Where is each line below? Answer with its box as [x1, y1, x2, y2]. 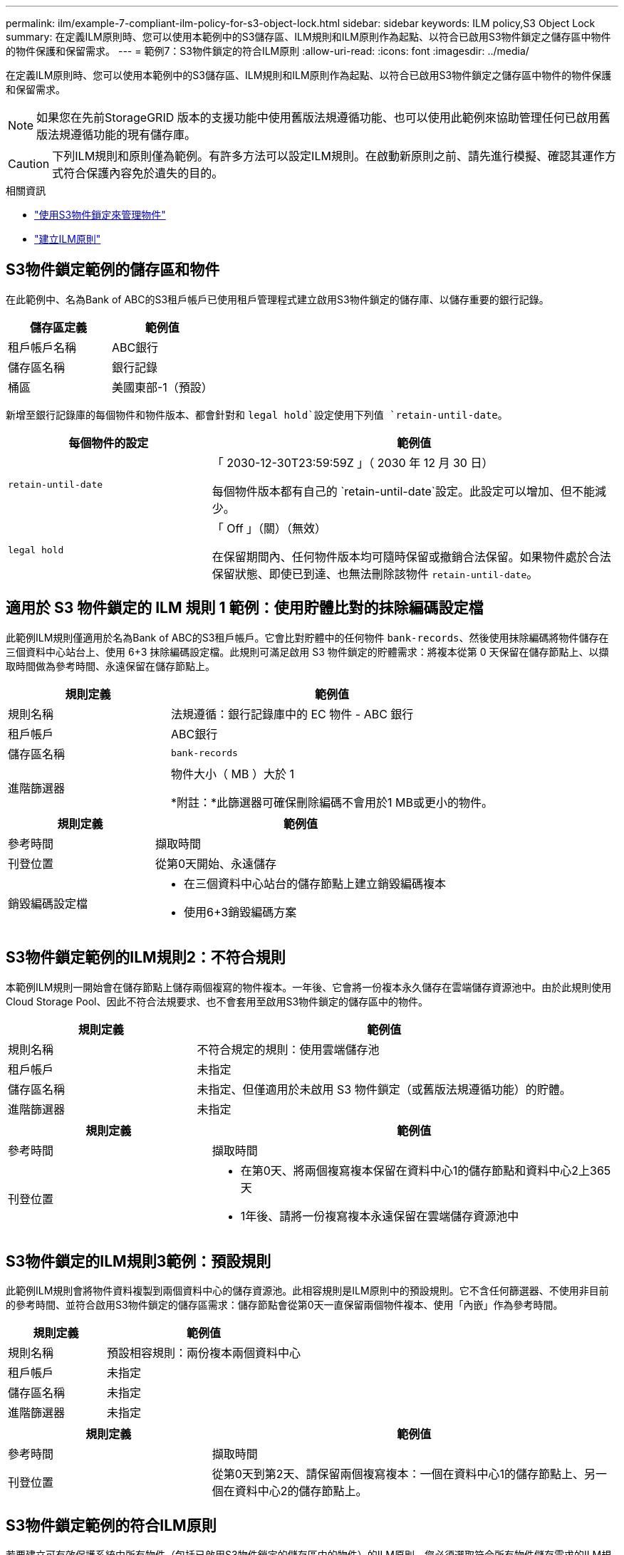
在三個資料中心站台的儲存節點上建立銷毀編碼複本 [184, 876, 447, 891]
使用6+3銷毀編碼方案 [184, 904, 297, 919]
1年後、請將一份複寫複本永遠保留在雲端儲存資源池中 [240, 1208, 519, 1223]
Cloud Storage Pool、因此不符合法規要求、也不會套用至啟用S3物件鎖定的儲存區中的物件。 [6, 995, 429, 1007]
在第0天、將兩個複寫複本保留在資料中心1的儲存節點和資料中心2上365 [240, 1163, 611, 1178]
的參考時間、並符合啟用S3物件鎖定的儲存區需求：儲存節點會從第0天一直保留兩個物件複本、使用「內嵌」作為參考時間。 [6, 1299, 563, 1311]
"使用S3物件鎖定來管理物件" [34, 209, 166, 221]
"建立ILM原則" [34, 233, 101, 245]
